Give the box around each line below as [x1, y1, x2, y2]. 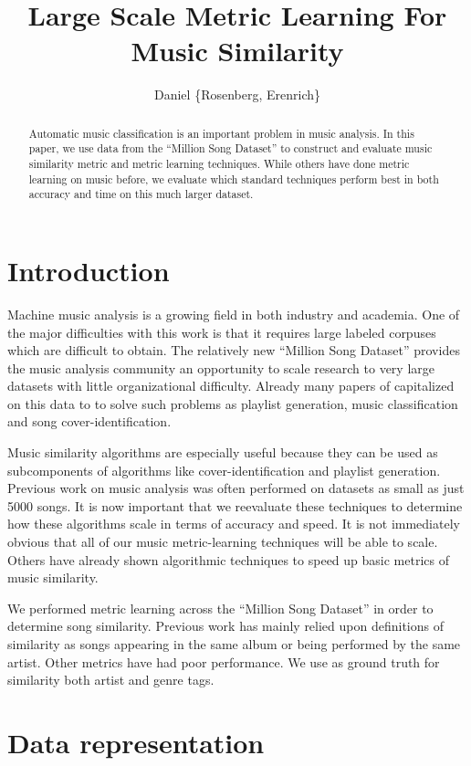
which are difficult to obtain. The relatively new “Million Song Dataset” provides [7, 341, 460, 360]
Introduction [7, 251, 170, 289]
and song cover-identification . [7, 412, 172, 431]
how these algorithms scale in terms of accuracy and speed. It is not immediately [7, 514, 460, 533]
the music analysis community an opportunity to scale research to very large [7, 358, 434, 377]
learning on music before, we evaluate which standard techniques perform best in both [28, 171, 439, 186]
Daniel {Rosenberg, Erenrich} [153, 85, 320, 104]
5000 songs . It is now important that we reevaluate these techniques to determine [7, 496, 463, 515]
